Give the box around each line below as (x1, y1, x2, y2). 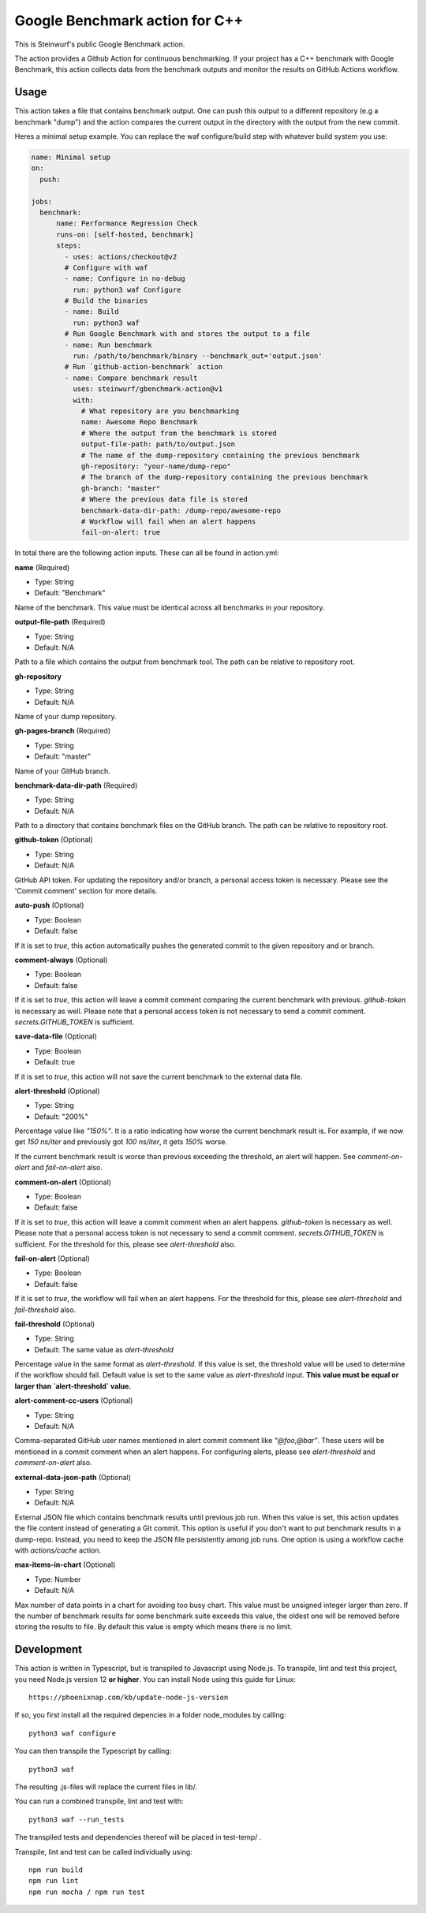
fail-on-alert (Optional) (14, 1254, 91, 1263)
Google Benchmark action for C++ (14, 12, 244, 29)
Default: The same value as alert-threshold (34, 1344, 174, 1354)
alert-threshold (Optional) (14, 1086, 100, 1095)
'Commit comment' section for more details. (14, 886, 158, 896)
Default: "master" (34, 751, 91, 761)
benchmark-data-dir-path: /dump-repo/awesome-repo (80, 505, 282, 515)
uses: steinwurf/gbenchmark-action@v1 (72, 385, 223, 393)
